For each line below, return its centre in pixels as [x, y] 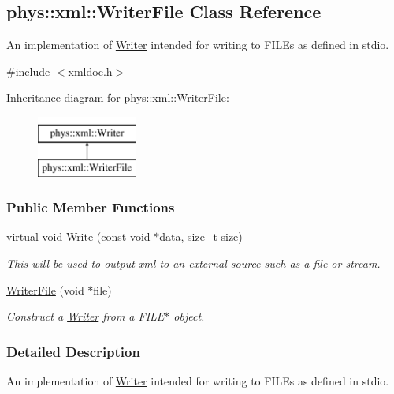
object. [189, 316]
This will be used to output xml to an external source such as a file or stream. [193, 263]
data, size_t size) [201, 236]
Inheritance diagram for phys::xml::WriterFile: [118, 98]
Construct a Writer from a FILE [85, 316]
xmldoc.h [90, 71]
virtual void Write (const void [78, 236]
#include [28, 71]
